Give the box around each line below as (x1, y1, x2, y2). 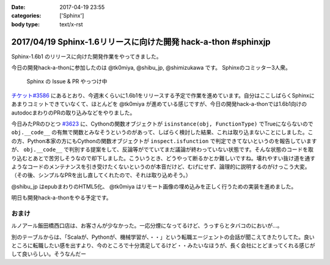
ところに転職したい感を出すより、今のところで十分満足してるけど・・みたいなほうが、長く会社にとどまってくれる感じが (11, 242, 315, 249)
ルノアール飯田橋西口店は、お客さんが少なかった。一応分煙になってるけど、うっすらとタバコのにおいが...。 (11, 222, 283, 230)
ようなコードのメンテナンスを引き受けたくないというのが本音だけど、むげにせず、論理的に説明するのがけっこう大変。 (11, 163, 311, 170)
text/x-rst (59, 20, 83, 28)
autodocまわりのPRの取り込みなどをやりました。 (11, 109, 136, 116)
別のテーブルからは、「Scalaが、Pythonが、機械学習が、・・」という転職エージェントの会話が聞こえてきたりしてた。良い (11, 233, 315, 241)
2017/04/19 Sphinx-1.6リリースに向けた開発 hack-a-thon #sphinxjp (11, 37, 271, 47)
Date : (11, 4, 26, 10)
